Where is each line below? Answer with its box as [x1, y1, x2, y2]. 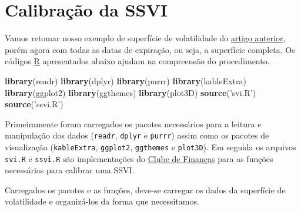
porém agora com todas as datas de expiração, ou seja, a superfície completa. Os [5, 43, 295, 55]
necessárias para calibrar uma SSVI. [5, 164, 135, 176]
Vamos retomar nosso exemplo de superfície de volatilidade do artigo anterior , [5, 32, 286, 44]
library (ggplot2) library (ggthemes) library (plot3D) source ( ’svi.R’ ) [5, 86, 256, 98]
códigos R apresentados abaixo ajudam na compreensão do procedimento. [5, 55, 270, 67]
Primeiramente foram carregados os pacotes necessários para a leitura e [5, 117, 262, 130]
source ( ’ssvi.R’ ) [5, 98, 63, 110]
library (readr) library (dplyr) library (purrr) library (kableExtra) [5, 74, 247, 87]
